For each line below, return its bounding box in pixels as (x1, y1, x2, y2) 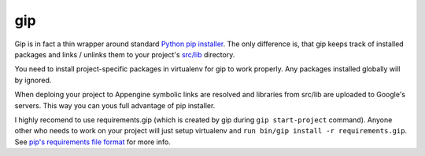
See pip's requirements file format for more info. (14, 137, 171, 147)
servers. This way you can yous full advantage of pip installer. (14, 100, 216, 110)
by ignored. (14, 75, 52, 85)
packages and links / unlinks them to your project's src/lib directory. (14, 49, 235, 59)
